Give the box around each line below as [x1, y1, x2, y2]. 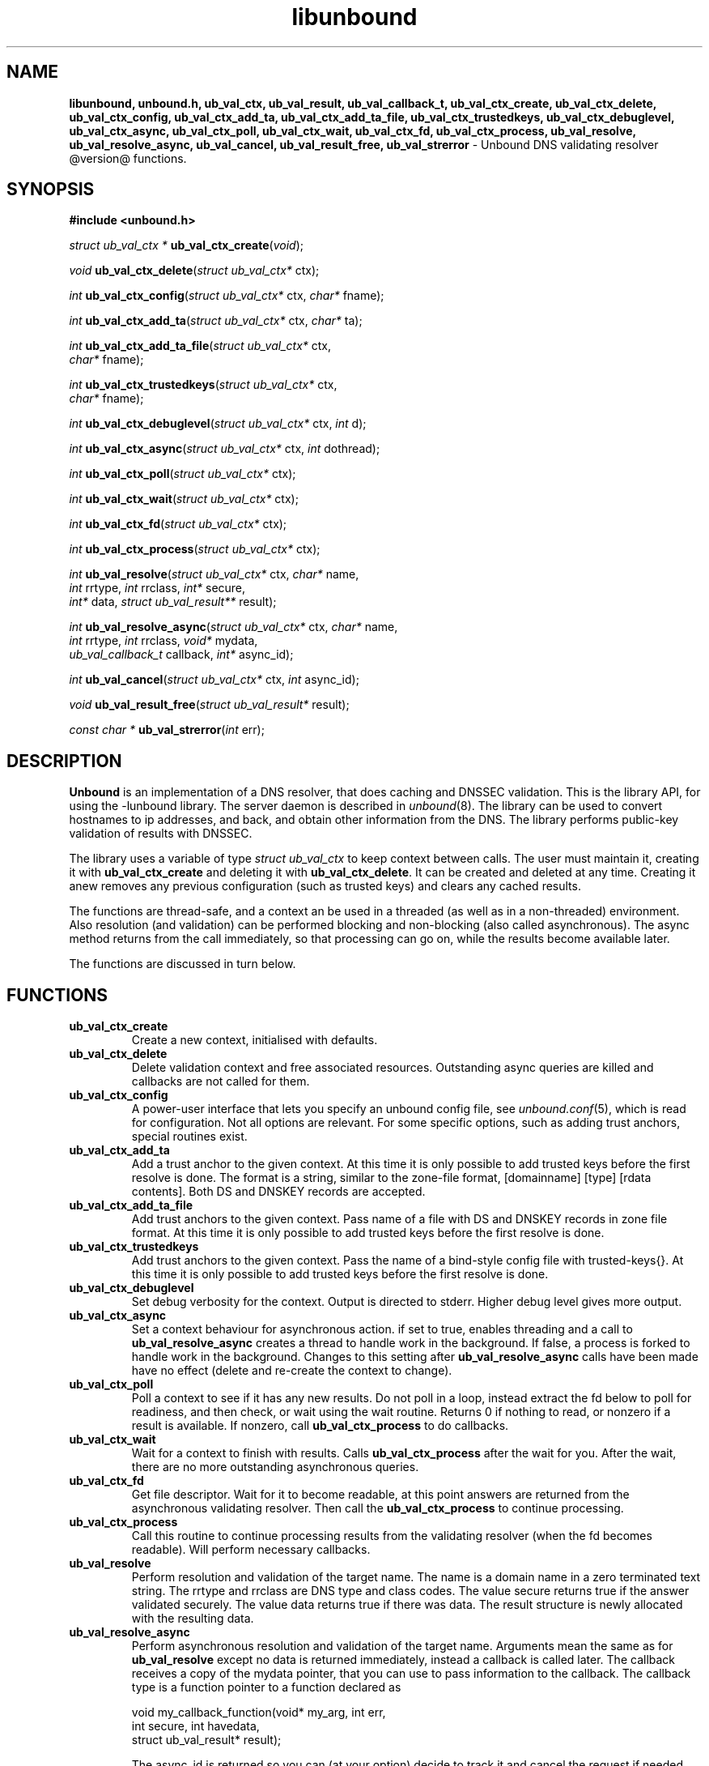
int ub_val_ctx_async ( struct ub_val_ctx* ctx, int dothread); [69, 441, 380, 456]
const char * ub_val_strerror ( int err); [69, 723, 265, 737]
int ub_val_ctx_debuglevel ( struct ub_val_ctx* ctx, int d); [69, 416, 367, 431]
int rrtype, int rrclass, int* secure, [69, 581, 246, 595]
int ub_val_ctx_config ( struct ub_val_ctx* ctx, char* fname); [69, 288, 384, 303]
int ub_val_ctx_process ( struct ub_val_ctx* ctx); [69, 542, 321, 557]
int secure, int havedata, [131, 1719, 260, 1734]
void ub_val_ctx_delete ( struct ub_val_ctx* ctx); [69, 263, 320, 278]
